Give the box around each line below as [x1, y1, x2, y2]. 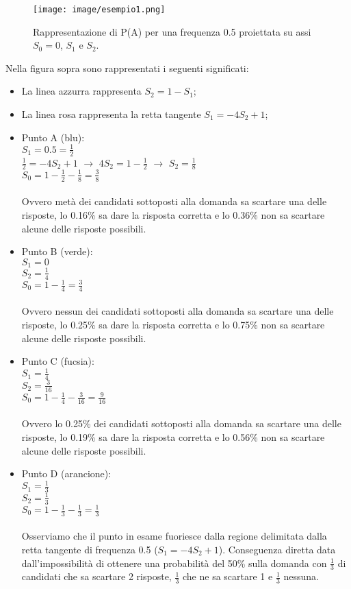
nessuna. [283, 569, 319, 584]
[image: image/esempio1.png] [33, 5, 166, 14]
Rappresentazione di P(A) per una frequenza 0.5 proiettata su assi [33, 24, 311, 38]
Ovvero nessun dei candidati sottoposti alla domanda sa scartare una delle [21, 304, 334, 318]
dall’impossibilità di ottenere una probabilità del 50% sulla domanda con [21, 555, 327, 570]
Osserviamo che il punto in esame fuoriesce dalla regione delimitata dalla [21, 529, 327, 543]
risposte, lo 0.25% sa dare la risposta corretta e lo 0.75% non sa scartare [21, 317, 325, 332]
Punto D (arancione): [21, 466, 112, 481]
